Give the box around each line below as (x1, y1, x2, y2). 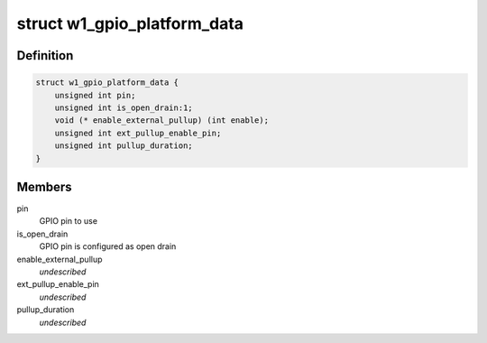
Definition (16, 48, 74, 63)
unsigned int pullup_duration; (54, 141, 193, 151)
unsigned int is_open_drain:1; (54, 102, 193, 113)
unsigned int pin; (54, 90, 136, 100)
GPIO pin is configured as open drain (39, 241, 177, 252)
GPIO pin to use (39, 216, 98, 227)
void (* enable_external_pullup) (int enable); (54, 116, 270, 125)
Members (16, 179, 72, 194)
